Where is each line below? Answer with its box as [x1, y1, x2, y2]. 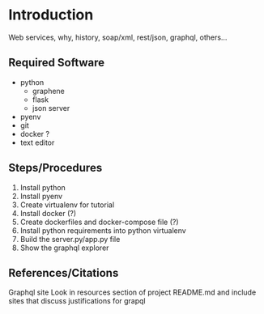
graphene [32, 86, 65, 95]
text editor [19, 138, 55, 147]
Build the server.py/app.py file [19, 234, 121, 244]
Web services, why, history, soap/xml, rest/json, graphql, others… [8, 32, 228, 42]
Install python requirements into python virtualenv [19, 225, 186, 235]
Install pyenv [19, 191, 63, 201]
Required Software [8, 56, 105, 70]
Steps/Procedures [8, 161, 103, 175]
